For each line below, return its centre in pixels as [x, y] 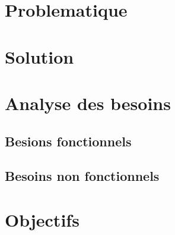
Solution [39, 56]
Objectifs [42, 219]
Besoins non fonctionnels [82, 176]
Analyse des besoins [88, 103]
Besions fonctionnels [68, 141]
